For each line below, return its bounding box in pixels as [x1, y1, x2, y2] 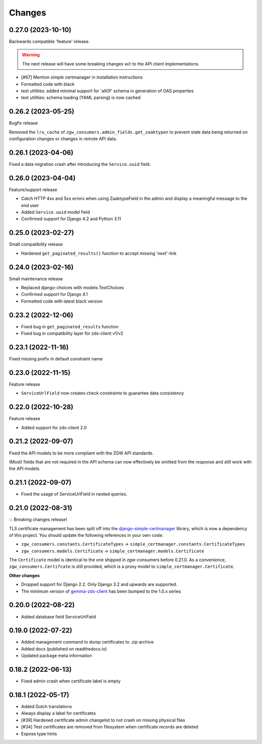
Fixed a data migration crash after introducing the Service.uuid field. [9, 162, 151, 167]
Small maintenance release [9, 275, 63, 281]
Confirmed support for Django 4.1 [21, 291, 88, 297]
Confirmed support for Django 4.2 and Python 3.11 [21, 216, 121, 222]
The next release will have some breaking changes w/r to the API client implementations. [22, 61, 200, 66]
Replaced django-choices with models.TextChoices [21, 285, 124, 291]
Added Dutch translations [21, 704, 72, 710]
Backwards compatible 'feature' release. [9, 39, 90, 45]
